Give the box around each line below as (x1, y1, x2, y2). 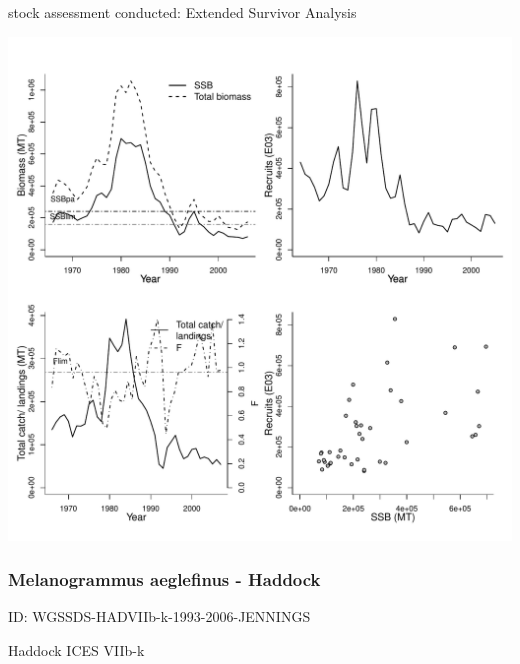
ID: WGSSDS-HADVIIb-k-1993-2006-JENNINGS (8, 606, 311, 627)
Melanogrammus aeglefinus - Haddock (8, 567, 321, 592)
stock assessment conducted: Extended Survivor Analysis (8, 2, 357, 22)
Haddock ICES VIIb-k (8, 640, 145, 660)
